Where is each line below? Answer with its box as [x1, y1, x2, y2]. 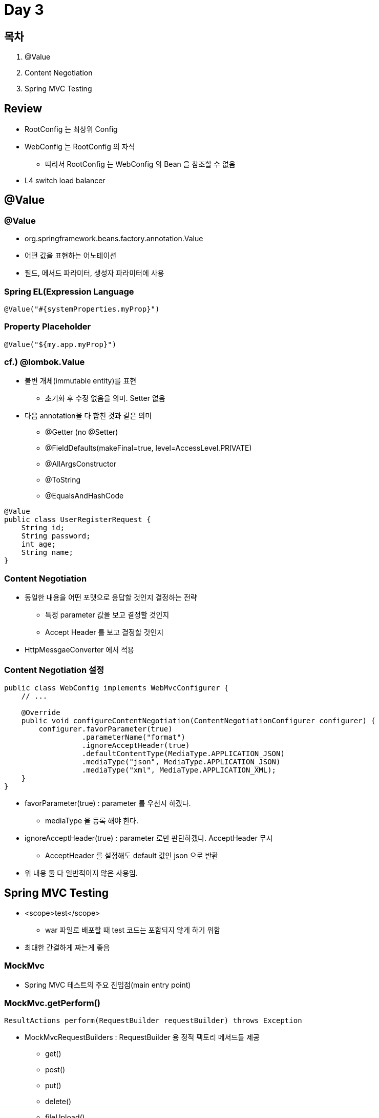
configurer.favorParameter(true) [38, 724, 173, 733]
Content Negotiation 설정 [4, 664, 104, 675]
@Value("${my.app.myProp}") [4, 340, 117, 349]
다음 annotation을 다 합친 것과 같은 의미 [25, 411, 152, 420]
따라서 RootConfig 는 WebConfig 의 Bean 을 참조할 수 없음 [45, 160, 236, 169]
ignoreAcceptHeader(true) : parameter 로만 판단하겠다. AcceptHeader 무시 [25, 833, 273, 842]
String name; [21, 548, 73, 557]
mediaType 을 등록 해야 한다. [45, 816, 139, 825]
